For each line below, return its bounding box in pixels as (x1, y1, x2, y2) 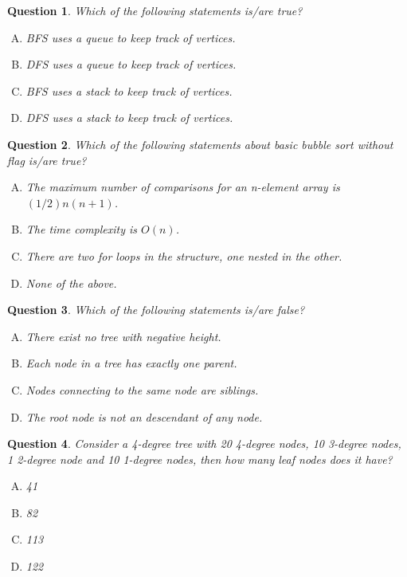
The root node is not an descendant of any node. (25, 408, 263, 425)
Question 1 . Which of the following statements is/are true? (7, 2, 303, 18)
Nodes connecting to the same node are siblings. (25, 381, 259, 398)
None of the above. (25, 274, 117, 291)
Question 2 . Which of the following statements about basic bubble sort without (7, 135, 393, 152)
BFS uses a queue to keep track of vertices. (25, 29, 236, 45)
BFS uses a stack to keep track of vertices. (25, 82, 233, 99)
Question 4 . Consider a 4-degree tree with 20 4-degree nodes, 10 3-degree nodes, (7, 435, 401, 452)
